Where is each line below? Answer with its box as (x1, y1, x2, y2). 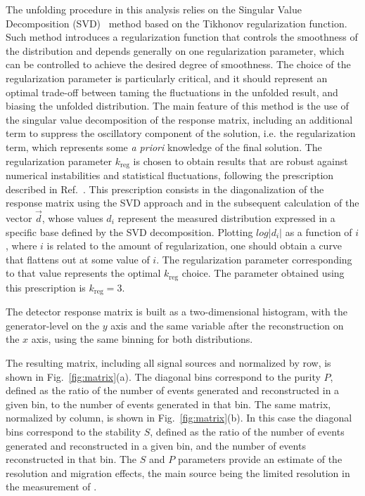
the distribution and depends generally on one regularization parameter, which (6, 43, 345, 58)
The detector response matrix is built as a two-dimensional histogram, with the (6, 304, 347, 319)
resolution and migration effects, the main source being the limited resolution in (6, 465, 350, 480)
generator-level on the (6, 318, 100, 332)
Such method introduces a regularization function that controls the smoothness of (6, 30, 358, 44)
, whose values (41, 210, 103, 225)
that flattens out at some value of (6, 252, 150, 266)
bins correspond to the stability (6, 424, 141, 439)
